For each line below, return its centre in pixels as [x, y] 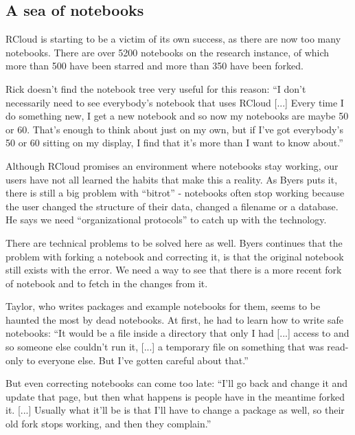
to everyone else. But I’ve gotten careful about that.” [137, 360]
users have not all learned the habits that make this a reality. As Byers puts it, [172, 179]
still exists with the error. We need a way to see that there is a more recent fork [174, 270]
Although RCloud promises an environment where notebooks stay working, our [172, 165]
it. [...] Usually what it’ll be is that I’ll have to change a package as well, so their [175, 410]
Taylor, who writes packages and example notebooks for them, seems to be [163, 306]
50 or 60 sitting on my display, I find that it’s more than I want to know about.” [174, 143]
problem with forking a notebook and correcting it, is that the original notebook [175, 256]
